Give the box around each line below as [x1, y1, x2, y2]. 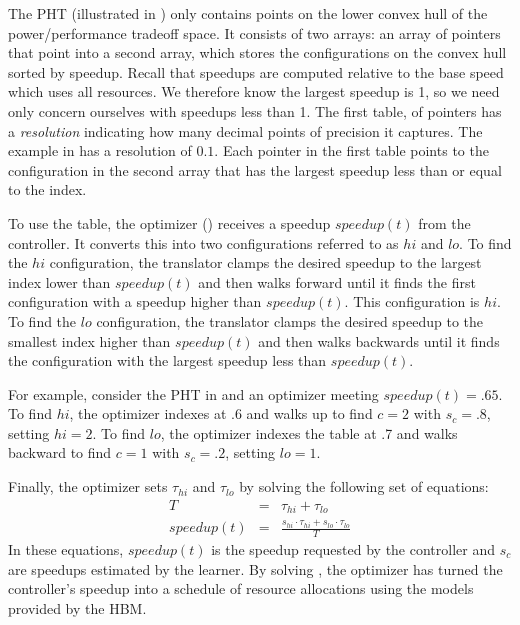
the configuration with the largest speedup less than [8, 350, 327, 371]
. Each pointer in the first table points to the [214, 140, 489, 161]
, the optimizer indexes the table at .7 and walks [160, 422, 458, 443]
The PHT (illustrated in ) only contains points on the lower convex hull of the [8, 3, 488, 23]
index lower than [8, 271, 111, 292]
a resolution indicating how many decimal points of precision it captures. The [8, 120, 483, 141]
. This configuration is [344, 291, 480, 312]
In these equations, [8, 538, 124, 559]
